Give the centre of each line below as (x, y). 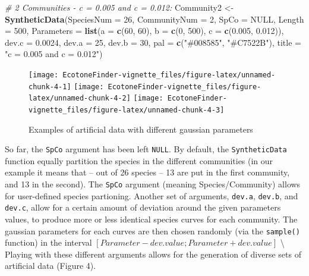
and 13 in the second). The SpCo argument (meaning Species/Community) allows (153, 184)
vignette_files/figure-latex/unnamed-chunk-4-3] (127, 110)
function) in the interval (48, 242)
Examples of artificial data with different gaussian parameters (141, 129)
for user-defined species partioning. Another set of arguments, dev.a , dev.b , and (152, 195)
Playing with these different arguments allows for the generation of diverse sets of (153, 254)
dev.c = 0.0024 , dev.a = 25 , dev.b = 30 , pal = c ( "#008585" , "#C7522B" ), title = (153, 42)
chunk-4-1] (50, 87)
